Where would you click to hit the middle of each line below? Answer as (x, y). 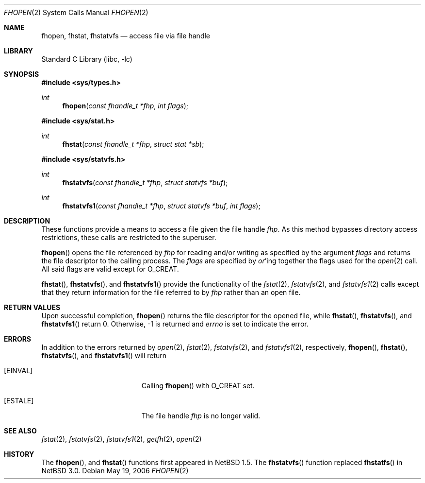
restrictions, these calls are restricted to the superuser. (129, 237)
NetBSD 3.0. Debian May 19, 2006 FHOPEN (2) (115, 471)
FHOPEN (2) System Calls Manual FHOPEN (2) (76, 12)
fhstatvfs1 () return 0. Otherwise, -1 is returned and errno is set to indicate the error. (175, 324)
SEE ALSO (20, 431)
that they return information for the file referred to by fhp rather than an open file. (171, 292)
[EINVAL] (18, 371)
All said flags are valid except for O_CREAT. (110, 269)
